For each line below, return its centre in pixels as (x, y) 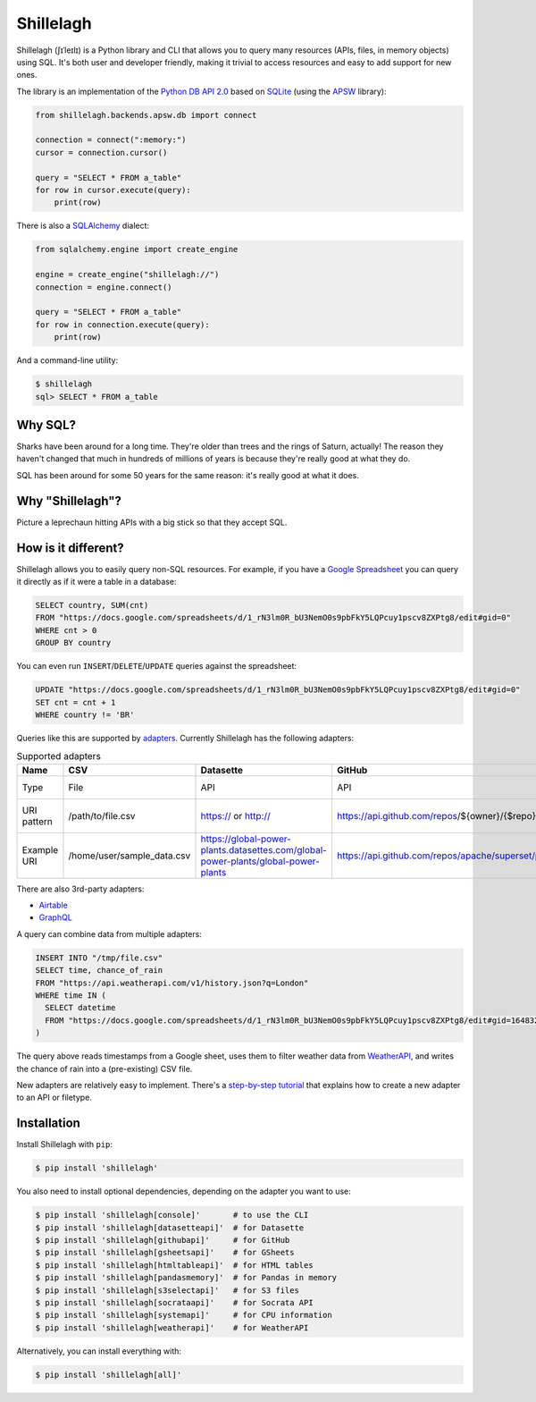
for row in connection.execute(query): (122, 325)
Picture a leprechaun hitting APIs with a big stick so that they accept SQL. (152, 522)
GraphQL (56, 917)
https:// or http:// (236, 815)
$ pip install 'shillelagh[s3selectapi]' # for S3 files (167, 1290)
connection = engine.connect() (104, 287)
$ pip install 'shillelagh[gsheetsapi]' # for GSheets (165, 1253)
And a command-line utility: (67, 360)
